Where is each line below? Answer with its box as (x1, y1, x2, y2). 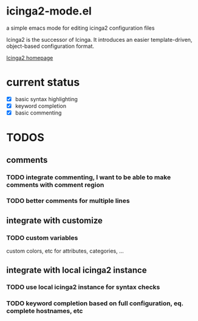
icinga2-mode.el (6, 4, 92, 18)
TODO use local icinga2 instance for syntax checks (6, 283, 160, 291)
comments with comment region (6, 180, 104, 189)
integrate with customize (6, 215, 103, 225)
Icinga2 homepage (6, 54, 53, 61)
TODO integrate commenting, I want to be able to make (6, 173, 171, 181)
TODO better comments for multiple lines (6, 197, 130, 205)
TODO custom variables (6, 233, 78, 242)
